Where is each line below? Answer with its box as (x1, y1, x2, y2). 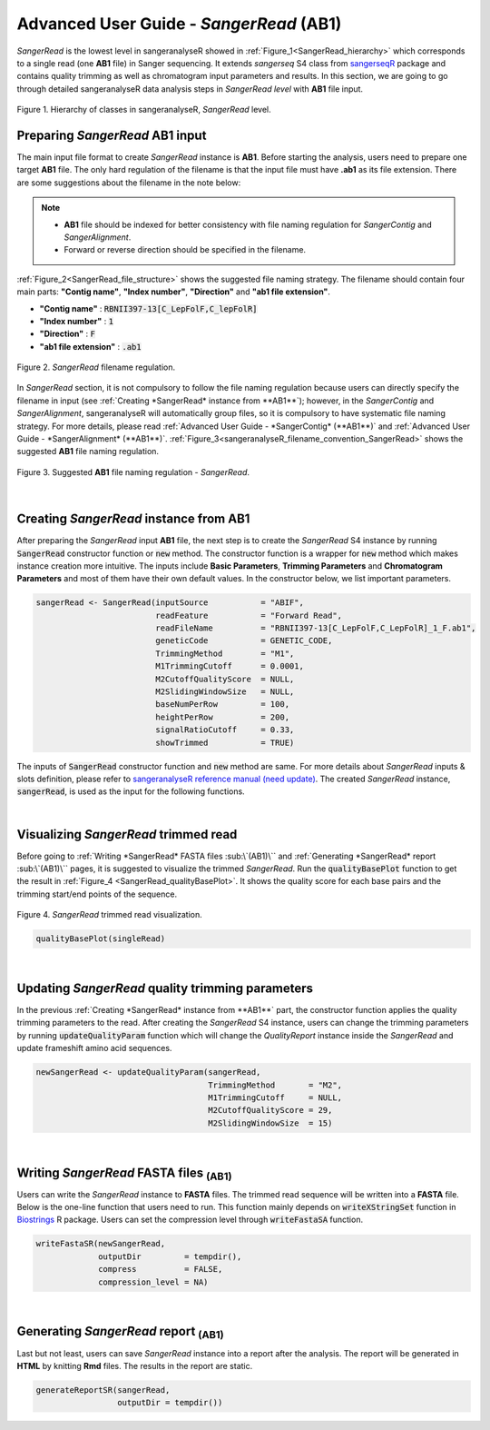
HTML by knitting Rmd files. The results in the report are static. (16, 1360, 253, 1371)
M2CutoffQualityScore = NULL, (155, 673, 295, 684)
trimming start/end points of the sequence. (16, 889, 177, 899)
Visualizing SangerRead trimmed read (16, 827, 238, 842)
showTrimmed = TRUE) (155, 737, 295, 748)
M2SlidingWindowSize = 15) (208, 1117, 333, 1128)
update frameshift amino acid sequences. (16, 1043, 172, 1054)
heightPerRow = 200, (155, 711, 290, 722)
